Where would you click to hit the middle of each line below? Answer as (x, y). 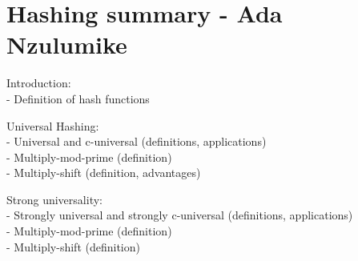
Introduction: (39, 83)
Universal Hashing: (53, 125)
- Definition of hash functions (78, 98)
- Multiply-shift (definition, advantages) (104, 173)
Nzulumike (67, 44)
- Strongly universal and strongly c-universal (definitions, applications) (180, 215)
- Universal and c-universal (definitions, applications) (137, 141)
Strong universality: (54, 199)
